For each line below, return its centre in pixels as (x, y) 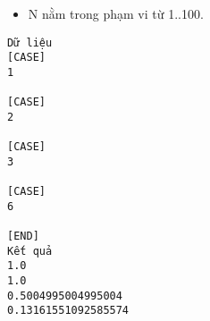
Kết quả (30, 251)
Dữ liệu (30, 42)
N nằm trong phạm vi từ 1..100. (116, 13)
